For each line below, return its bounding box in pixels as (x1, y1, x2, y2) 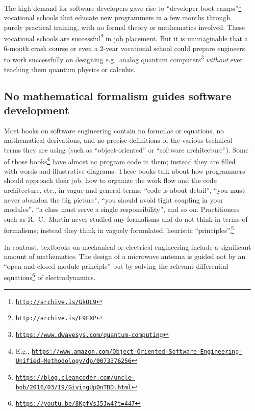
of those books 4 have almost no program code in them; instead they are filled (4, 154, 236, 166)
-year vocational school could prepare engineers (103, 43, 245, 53)
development (4, 102, 70, 117)
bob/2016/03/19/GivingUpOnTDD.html (15, 384, 132, 391)
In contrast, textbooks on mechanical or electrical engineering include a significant (4, 241, 251, 252)
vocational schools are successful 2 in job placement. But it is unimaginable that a (4, 32, 248, 44)
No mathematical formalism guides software (4, 88, 231, 103)
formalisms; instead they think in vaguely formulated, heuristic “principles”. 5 (4, 224, 234, 235)
